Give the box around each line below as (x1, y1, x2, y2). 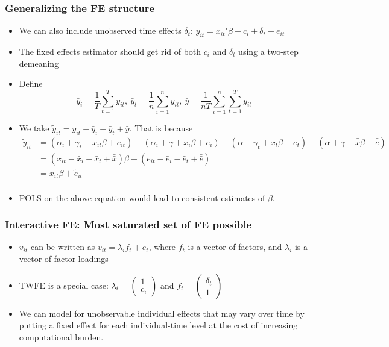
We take (19, 121, 49, 134)
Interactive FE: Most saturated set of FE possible (5, 217, 252, 232)
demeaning (19, 57, 59, 69)
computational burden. (19, 330, 104, 343)
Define (19, 77, 43, 90)
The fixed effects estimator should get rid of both (19, 45, 201, 58)
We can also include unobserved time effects (19, 24, 182, 37)
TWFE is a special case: (19, 278, 109, 291)
